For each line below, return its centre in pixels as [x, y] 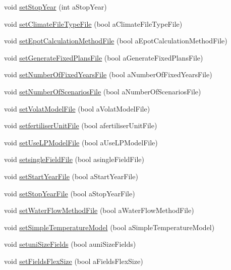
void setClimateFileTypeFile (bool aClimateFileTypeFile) [93, 23]
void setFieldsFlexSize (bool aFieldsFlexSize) [74, 261]
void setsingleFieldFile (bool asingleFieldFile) [74, 159]
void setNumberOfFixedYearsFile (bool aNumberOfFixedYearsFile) [108, 74]
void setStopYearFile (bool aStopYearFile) [70, 193]
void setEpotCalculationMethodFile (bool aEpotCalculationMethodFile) [116, 41]
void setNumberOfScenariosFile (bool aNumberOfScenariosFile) [103, 91]
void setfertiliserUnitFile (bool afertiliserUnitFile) [81, 125]
